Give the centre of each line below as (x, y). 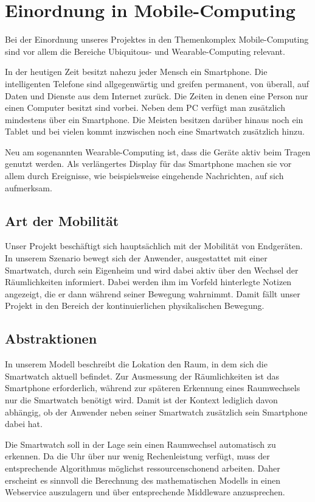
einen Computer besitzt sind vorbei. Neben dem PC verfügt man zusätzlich (145, 108)
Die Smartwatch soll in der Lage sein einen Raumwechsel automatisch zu (140, 444)
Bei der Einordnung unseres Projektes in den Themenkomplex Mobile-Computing (157, 39)
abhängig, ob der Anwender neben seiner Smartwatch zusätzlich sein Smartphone (156, 412)
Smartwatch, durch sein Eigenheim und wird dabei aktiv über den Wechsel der (152, 270)
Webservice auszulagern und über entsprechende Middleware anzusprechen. (145, 492)
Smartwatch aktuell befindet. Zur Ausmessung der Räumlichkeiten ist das (142, 376)
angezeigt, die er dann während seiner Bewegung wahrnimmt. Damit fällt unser (153, 293)
